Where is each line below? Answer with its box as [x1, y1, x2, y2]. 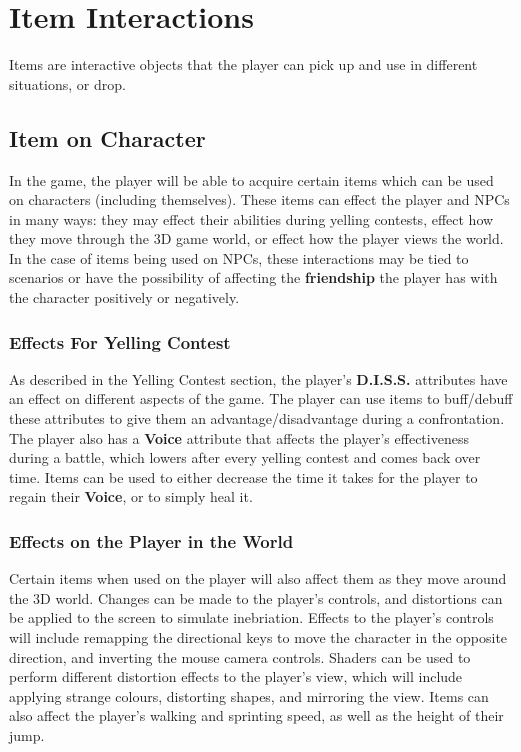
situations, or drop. [9, 73, 126, 94]
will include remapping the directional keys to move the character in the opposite [9, 627, 508, 648]
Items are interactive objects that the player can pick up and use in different [9, 54, 478, 75]
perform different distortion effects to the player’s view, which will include [9, 666, 463, 687]
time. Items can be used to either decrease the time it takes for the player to [9, 466, 478, 487]
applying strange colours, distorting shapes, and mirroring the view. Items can [9, 685, 489, 706]
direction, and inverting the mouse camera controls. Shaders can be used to [9, 646, 471, 667]
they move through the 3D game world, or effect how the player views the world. [9, 228, 504, 249]
